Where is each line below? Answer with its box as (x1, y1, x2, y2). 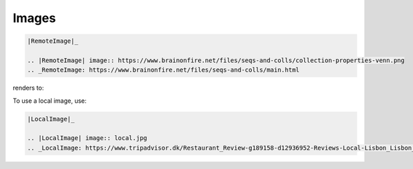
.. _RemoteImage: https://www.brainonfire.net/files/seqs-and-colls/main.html (27, 66, 299, 74)
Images (12, 10, 56, 26)
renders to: (12, 83, 44, 92)
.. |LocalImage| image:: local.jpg (27, 135, 147, 142)
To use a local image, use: (12, 97, 87, 105)
